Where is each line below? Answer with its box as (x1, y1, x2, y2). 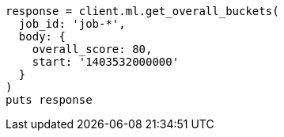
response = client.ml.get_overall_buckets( (6, 5, 279, 17)
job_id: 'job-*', (18, 17, 126, 30)
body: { (18, 30, 66, 43)
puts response (6, 93, 93, 106)
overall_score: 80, (32, 43, 153, 55)
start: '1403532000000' (32, 55, 180, 68)
